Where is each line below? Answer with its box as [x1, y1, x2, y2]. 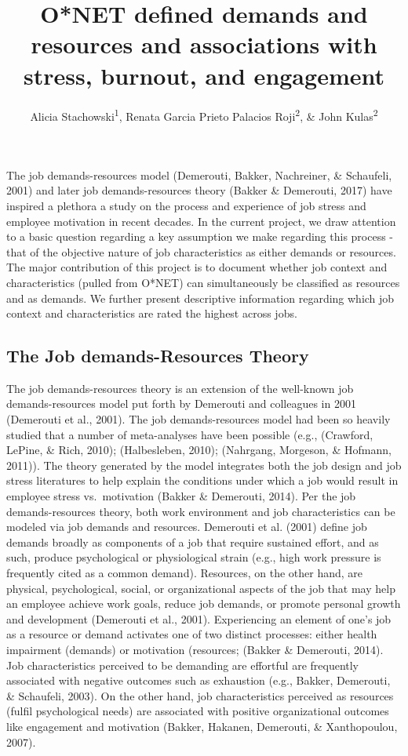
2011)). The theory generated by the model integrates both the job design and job [6, 456, 402, 473]
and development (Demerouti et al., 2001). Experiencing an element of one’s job [6, 610, 392, 627]
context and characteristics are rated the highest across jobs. [6, 305, 297, 322]
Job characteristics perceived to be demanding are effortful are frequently [6, 656, 359, 673]
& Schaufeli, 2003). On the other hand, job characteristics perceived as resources [6, 687, 394, 703]
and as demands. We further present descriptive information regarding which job [6, 289, 395, 306]
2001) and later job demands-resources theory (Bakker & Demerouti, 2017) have [6, 182, 392, 198]
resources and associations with [31, 28, 377, 60]
